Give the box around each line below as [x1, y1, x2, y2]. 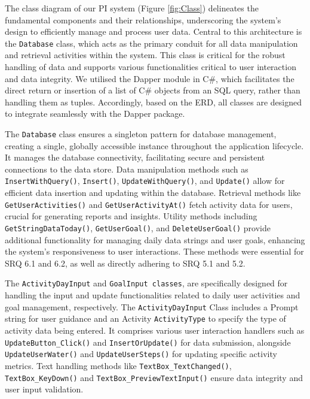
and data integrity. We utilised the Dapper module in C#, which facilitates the [5, 72, 294, 84]
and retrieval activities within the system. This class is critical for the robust [5, 49, 286, 61]
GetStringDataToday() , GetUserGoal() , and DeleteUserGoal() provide [5, 221, 271, 234]
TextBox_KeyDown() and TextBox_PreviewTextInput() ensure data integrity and [5, 371, 303, 383]
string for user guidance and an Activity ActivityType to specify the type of [5, 312, 286, 325]
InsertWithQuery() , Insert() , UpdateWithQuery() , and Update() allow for [5, 174, 285, 187]
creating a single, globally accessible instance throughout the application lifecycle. [5, 139, 304, 152]
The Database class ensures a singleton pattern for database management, [5, 128, 277, 140]
